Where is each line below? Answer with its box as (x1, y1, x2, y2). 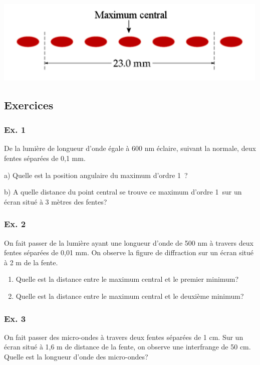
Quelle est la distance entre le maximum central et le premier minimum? (16, 274, 239, 284)
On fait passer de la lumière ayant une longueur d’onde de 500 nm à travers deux (4, 237, 253, 248)
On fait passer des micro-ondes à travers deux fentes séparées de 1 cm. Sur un (4, 331, 243, 342)
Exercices (4, 97, 54, 112)
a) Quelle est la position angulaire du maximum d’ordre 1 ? (4, 169, 188, 180)
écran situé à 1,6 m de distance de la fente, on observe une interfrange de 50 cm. (4, 341, 251, 352)
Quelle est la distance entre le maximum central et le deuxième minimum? (16, 291, 244, 301)
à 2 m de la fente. (4, 257, 58, 267)
